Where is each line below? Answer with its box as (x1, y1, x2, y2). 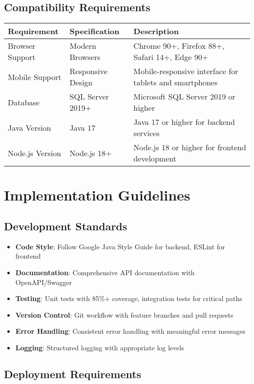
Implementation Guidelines (4, 185, 190, 205)
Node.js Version (8, 147, 62, 159)
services (133, 127, 160, 139)
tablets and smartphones (133, 77, 218, 88)
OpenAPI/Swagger (15, 277, 72, 287)
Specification (69, 25, 120, 37)
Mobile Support (8, 71, 62, 82)
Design (69, 77, 93, 88)
